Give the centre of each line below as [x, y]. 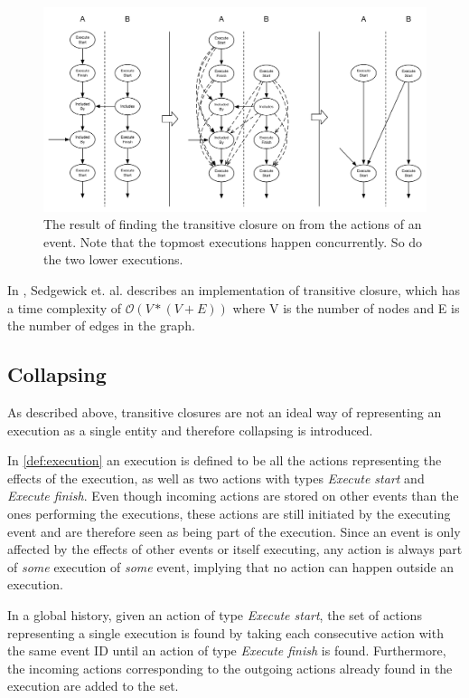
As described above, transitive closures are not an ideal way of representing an [225, 412]
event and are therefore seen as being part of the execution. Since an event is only [234, 531]
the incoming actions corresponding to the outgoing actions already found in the [230, 668]
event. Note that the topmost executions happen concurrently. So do [233, 241]
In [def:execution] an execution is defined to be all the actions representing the [225, 460]
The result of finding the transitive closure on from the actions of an [233, 224]
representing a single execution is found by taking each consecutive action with [225, 632]
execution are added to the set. [93, 686]
